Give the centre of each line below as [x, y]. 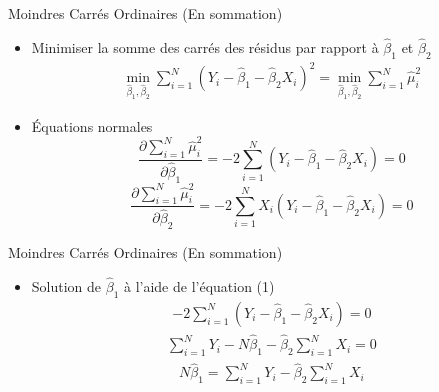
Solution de [66, 286]
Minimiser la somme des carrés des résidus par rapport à [205, 46]
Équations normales [92, 125]
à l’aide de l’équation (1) [199, 286]
